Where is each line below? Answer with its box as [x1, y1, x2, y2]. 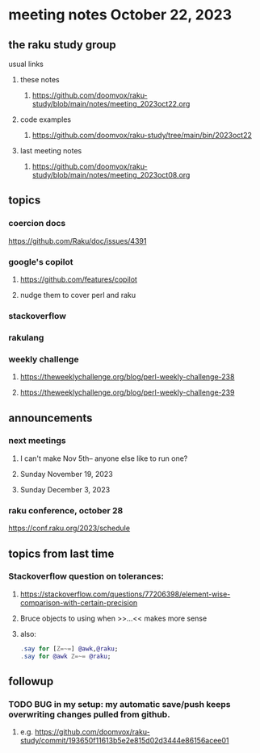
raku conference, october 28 [8, 504, 124, 516]
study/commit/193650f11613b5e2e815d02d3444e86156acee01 [19, 736, 229, 746]
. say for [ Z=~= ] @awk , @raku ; [19, 644, 119, 653]
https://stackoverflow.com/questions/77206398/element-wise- [19, 589, 231, 599]
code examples [19, 115, 71, 124]
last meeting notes [19, 146, 82, 155]
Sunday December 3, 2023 [19, 484, 111, 494]
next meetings [8, 435, 66, 446]
